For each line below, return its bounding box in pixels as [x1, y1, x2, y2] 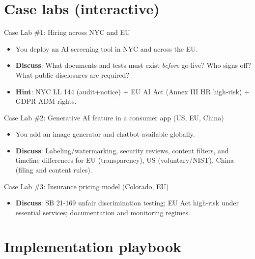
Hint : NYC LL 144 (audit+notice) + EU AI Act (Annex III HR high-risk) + [15, 86, 250, 96]
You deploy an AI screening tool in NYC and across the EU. [15, 43, 198, 54]
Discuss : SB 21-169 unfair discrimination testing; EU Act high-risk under [15, 198, 239, 208]
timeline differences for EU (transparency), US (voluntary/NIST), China [15, 155, 234, 165]
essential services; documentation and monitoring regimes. [15, 207, 190, 217]
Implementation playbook [4, 236, 181, 256]
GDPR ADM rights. [15, 96, 77, 106]
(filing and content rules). [15, 165, 92, 175]
